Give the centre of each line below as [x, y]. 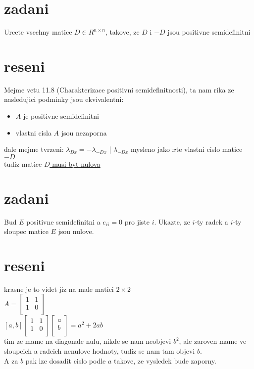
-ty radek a [211, 221]
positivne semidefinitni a [63, 221]
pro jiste [137, 221]
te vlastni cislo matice [209, 149]
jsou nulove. [76, 231]
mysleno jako [151, 149]
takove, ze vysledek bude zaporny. [165, 360]
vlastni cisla [33, 132]
